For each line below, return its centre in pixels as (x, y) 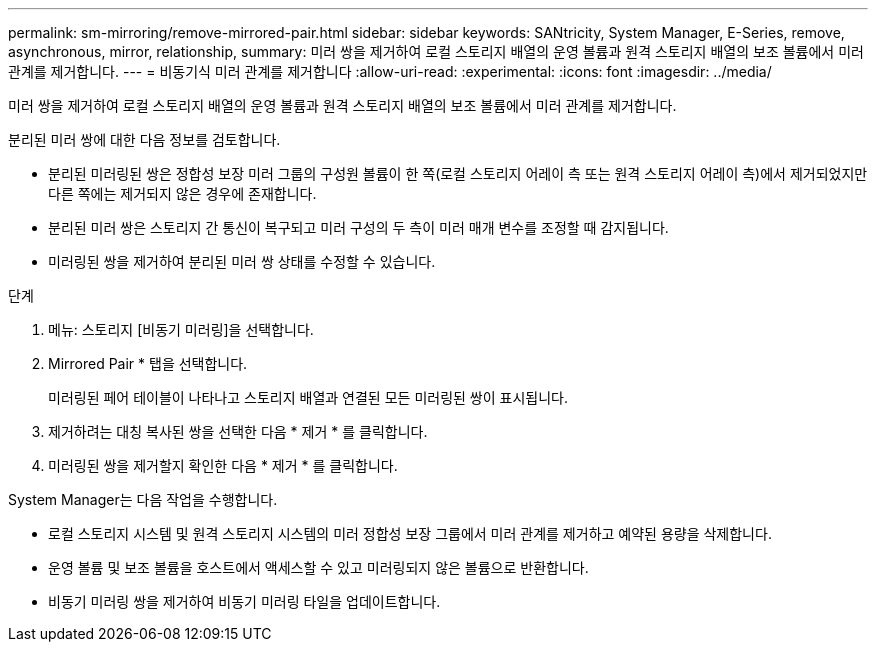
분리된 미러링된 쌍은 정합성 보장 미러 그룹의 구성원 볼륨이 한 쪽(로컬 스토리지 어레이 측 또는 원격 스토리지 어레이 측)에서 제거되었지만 (458, 173)
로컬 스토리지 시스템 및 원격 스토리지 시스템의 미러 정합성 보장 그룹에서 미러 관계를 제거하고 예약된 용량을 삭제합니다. (410, 533)
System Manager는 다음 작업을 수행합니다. (143, 499)
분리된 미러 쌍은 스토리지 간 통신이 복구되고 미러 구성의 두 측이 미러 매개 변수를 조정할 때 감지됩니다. (358, 227)
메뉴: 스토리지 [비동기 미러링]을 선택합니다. (181, 329)
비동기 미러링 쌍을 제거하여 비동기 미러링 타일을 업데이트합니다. (244, 601)
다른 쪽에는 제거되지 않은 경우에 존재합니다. (182, 193)
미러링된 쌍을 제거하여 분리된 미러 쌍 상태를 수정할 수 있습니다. (242, 261)
